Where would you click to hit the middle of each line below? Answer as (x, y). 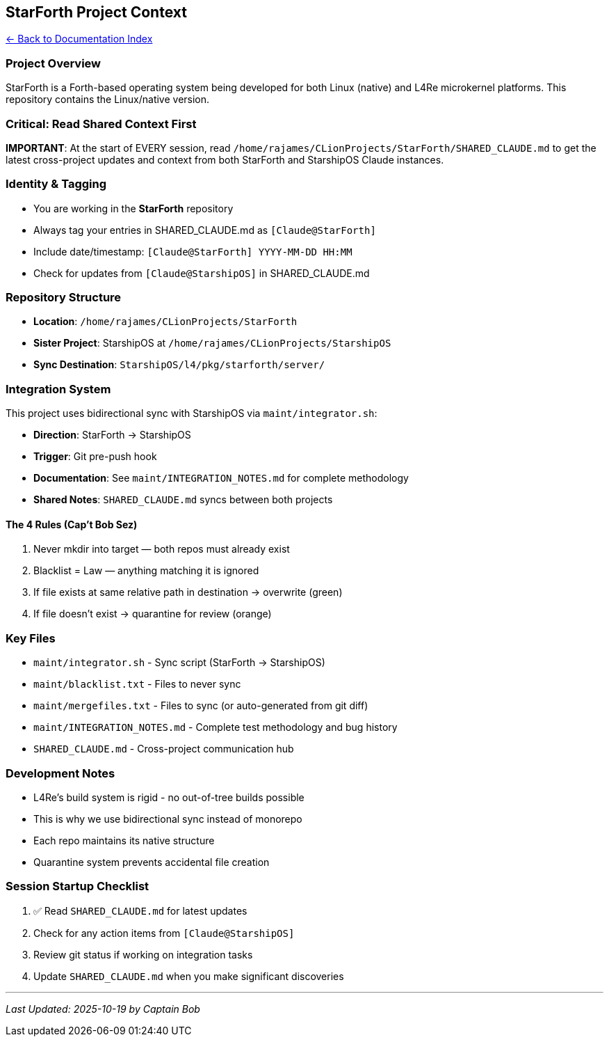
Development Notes (60, 773)
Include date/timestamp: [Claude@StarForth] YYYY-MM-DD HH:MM (193, 251)
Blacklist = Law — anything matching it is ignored (146, 571)
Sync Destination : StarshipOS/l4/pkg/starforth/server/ (179, 365)
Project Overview (54, 63)
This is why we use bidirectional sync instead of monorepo (168, 819)
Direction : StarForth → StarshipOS (112, 435)
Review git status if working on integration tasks (143, 954)
